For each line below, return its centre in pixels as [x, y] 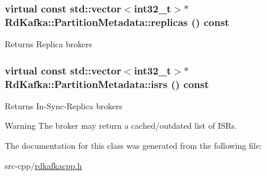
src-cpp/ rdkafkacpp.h [43, 165]
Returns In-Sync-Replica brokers [64, 105]
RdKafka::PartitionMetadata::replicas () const [117, 22]
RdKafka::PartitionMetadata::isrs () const [107, 84]
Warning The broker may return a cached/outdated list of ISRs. [121, 126]
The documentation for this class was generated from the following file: [133, 146]
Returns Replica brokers [48, 44]
